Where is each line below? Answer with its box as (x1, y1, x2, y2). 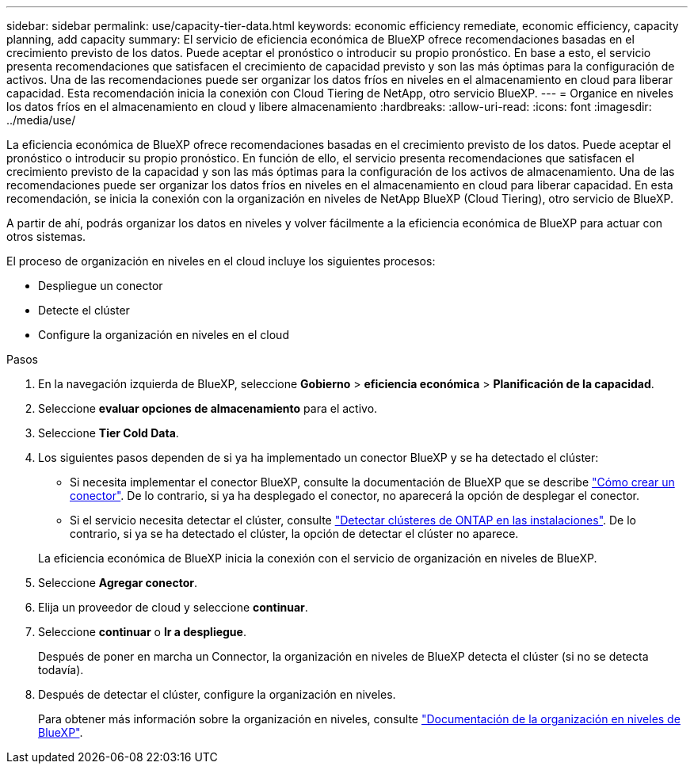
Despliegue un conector (38, 279, 163, 292)
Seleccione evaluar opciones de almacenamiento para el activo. (38, 402, 378, 415)
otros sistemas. (6, 230, 86, 243)
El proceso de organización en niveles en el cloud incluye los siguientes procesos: (6, 254, 436, 268)
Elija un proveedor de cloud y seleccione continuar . (38, 600, 308, 614)
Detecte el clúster (38, 303, 130, 317)
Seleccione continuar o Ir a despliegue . (38, 625, 246, 638)
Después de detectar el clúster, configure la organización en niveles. (38, 688, 396, 701)
